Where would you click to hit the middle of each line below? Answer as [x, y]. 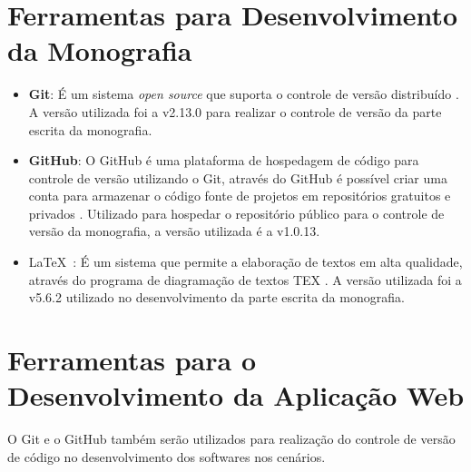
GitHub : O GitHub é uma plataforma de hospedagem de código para [224, 160]
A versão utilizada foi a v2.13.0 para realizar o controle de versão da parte [235, 111]
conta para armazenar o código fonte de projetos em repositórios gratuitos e [240, 196]
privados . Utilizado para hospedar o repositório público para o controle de [236, 213]
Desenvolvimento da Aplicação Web [236, 395]
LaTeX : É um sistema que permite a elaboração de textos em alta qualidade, [245, 262]
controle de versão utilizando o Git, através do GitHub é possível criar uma [238, 177]
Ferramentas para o [132, 360]
